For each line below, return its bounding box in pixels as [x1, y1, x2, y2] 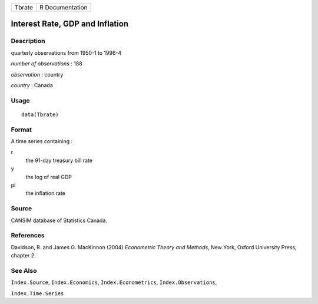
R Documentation [39, 4, 88, 11]
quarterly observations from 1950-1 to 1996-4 [11, 49, 122, 56]
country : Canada [11, 81, 53, 88]
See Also [11, 266, 37, 275]
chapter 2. [11, 252, 37, 259]
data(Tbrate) [21, 111, 59, 118]
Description [11, 37, 45, 45]
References [11, 232, 45, 240]
